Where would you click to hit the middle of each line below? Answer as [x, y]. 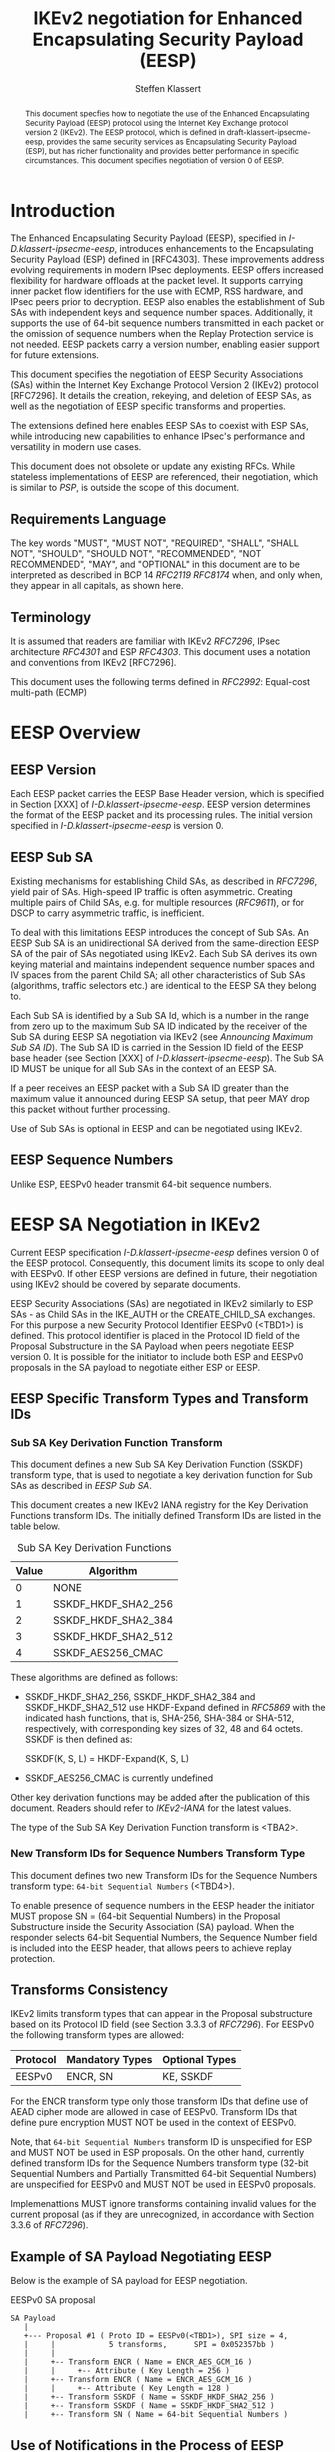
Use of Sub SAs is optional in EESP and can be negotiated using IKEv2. [156, 1128]
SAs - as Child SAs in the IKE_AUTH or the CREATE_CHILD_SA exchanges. [163, 1314]
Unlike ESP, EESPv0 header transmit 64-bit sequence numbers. [141, 1184]
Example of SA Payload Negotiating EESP [141, 2256]
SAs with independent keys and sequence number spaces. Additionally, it [161, 313]
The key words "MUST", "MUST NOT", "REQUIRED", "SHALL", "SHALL [155, 543]
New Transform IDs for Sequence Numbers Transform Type [158, 1854]
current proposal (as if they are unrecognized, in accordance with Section [162, 2214]
